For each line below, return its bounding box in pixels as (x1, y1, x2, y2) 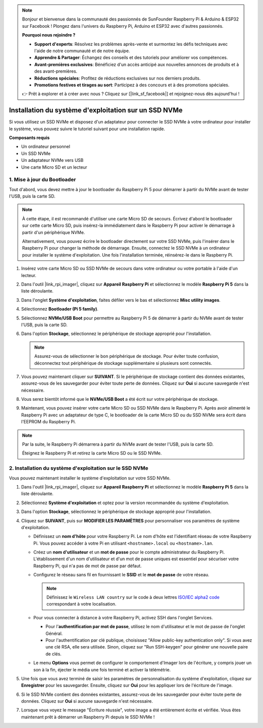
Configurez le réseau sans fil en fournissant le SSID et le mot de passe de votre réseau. (33, 572, 209, 578)
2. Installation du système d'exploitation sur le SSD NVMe (9, 465, 149, 472)
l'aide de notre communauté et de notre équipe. (34, 48, 130, 54)
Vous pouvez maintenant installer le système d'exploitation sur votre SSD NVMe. (9, 475, 171, 481)
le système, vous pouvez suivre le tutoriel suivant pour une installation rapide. (9, 126, 165, 132)
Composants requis (9, 135, 50, 140)
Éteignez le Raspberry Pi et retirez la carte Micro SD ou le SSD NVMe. (22, 450, 162, 456)
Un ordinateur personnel (21, 144, 71, 150)
